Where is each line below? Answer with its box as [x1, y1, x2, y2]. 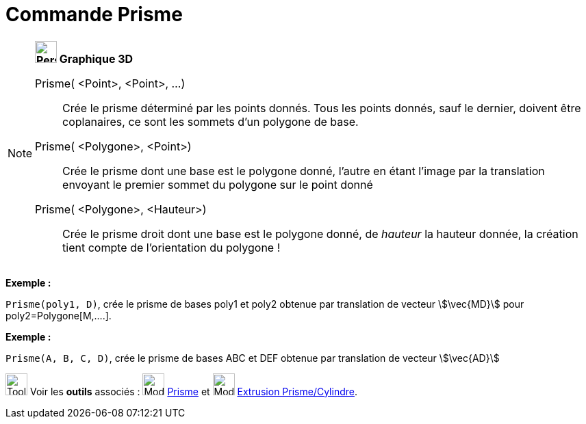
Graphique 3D [59, 51, 133, 66]
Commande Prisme [5, 3, 183, 26]
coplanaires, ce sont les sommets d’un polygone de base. [62, 114, 359, 129]
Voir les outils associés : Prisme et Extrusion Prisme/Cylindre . [29, 385, 357, 397]
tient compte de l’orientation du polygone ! [62, 240, 281, 254]
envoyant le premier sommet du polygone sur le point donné [62, 177, 373, 191]
